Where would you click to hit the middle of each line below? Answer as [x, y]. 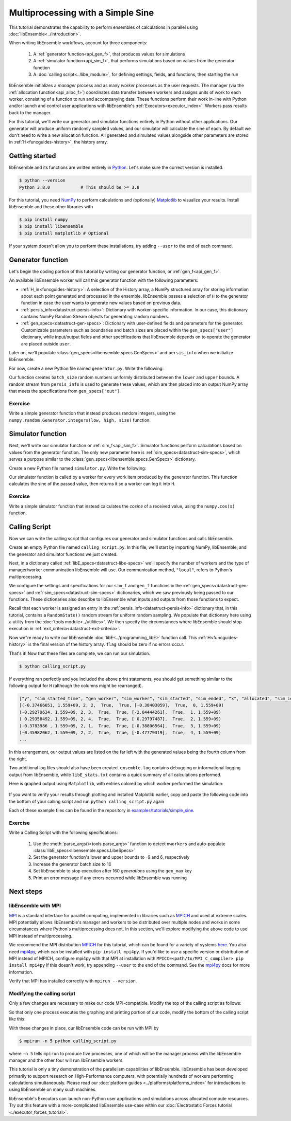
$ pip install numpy [43, 220]
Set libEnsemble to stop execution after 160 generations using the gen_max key [113, 871]
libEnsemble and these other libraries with [51, 207]
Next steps [26, 892]
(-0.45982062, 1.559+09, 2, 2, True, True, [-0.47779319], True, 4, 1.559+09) [120, 732]
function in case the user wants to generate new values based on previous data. [101, 303]
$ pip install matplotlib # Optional [64, 233]
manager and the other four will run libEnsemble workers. [66, 1060]
